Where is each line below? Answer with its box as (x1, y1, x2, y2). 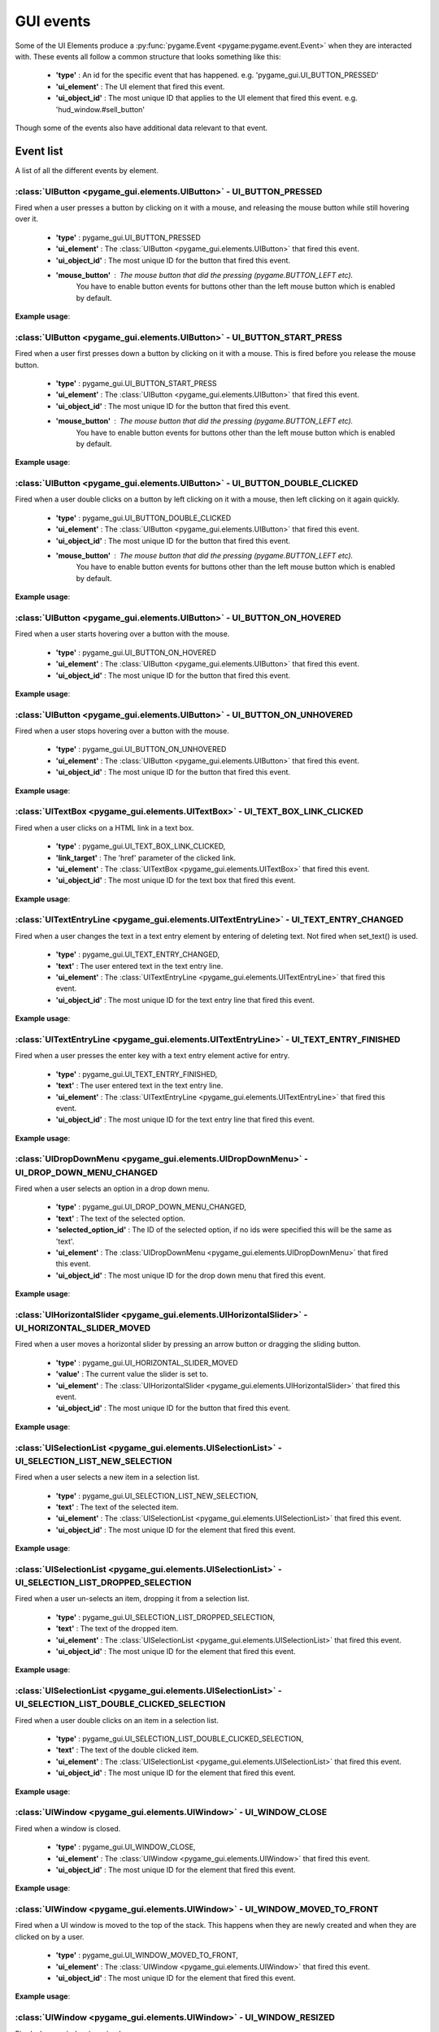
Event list (15, 144, 64, 158)
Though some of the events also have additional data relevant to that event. (15, 123, 268, 132)
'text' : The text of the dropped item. (55, 1624, 179, 1634)
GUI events (15, 12, 91, 30)
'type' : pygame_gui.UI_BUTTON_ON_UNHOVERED (55, 745, 227, 754)
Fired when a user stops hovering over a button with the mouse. (15, 726, 229, 736)
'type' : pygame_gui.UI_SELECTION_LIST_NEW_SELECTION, (55, 1491, 259, 1500)
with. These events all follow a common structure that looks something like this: (15, 51, 281, 61)
